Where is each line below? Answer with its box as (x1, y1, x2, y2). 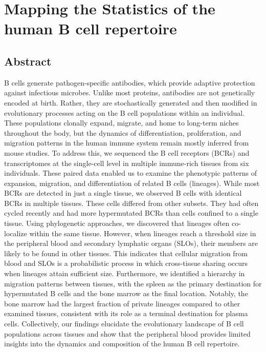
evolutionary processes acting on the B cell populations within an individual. (4, 107, 245, 118)
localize (4, 227, 27, 238)
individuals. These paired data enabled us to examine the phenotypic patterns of (4, 168, 257, 178)
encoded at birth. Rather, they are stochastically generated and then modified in (4, 97, 257, 108)
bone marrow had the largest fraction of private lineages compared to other (4, 298, 240, 308)
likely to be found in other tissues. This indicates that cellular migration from (4, 247, 248, 258)
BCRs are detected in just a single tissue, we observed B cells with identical (4, 188, 242, 198)
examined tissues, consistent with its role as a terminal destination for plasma (4, 308, 248, 319)
